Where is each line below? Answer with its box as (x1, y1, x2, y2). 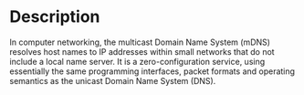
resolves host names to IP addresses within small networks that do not (9, 46, 276, 57)
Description (9, 6, 100, 27)
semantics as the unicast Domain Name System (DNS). (9, 75, 216, 86)
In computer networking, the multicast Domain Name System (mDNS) (9, 37, 271, 47)
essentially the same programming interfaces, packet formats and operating (9, 66, 295, 77)
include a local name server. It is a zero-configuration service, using (9, 56, 266, 67)
